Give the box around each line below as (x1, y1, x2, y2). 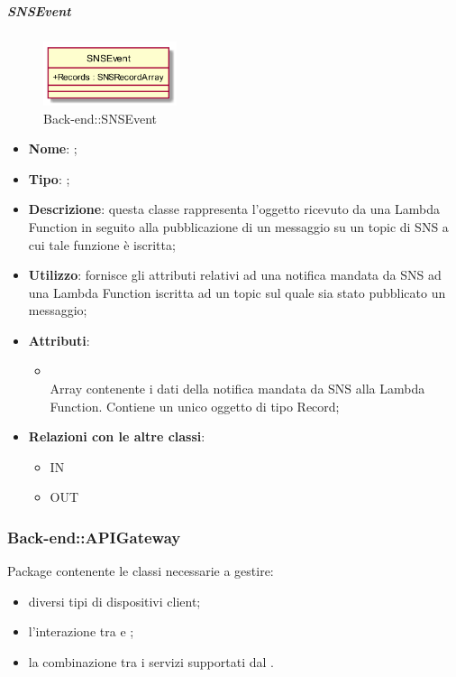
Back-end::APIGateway (7, 525, 181, 548)
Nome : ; (28, 139, 78, 158)
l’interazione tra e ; (28, 622, 134, 641)
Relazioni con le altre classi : (28, 427, 205, 446)
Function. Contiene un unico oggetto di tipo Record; (50, 396, 340, 415)
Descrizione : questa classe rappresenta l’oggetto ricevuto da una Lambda (28, 199, 441, 218)
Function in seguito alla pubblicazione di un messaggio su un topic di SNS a (28, 217, 449, 236)
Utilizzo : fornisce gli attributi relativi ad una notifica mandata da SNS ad (28, 265, 442, 284)
